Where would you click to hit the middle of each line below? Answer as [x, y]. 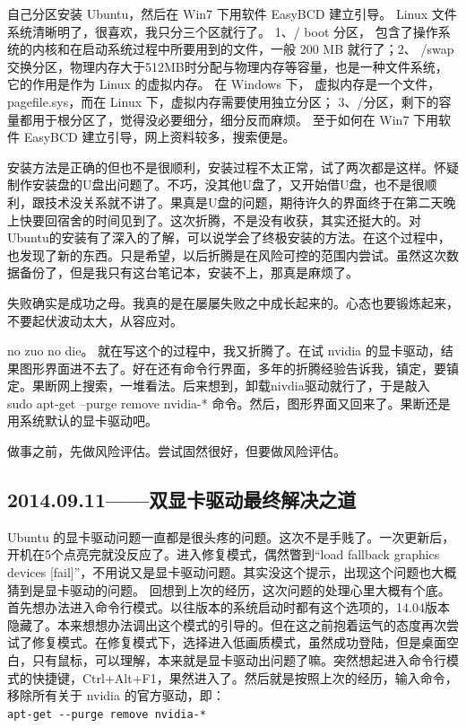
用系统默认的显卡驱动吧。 [82, 421]
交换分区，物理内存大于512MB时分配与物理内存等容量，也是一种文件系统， [228, 66]
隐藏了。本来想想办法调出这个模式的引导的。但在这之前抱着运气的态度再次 [227, 624]
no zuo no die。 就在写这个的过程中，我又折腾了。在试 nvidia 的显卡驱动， [224, 351]
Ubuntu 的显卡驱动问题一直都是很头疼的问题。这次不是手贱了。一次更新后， [231, 536]
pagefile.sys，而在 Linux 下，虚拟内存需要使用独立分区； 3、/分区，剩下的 [223, 101]
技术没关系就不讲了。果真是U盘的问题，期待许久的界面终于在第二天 [244, 202]
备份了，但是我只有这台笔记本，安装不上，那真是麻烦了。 [189, 272]
